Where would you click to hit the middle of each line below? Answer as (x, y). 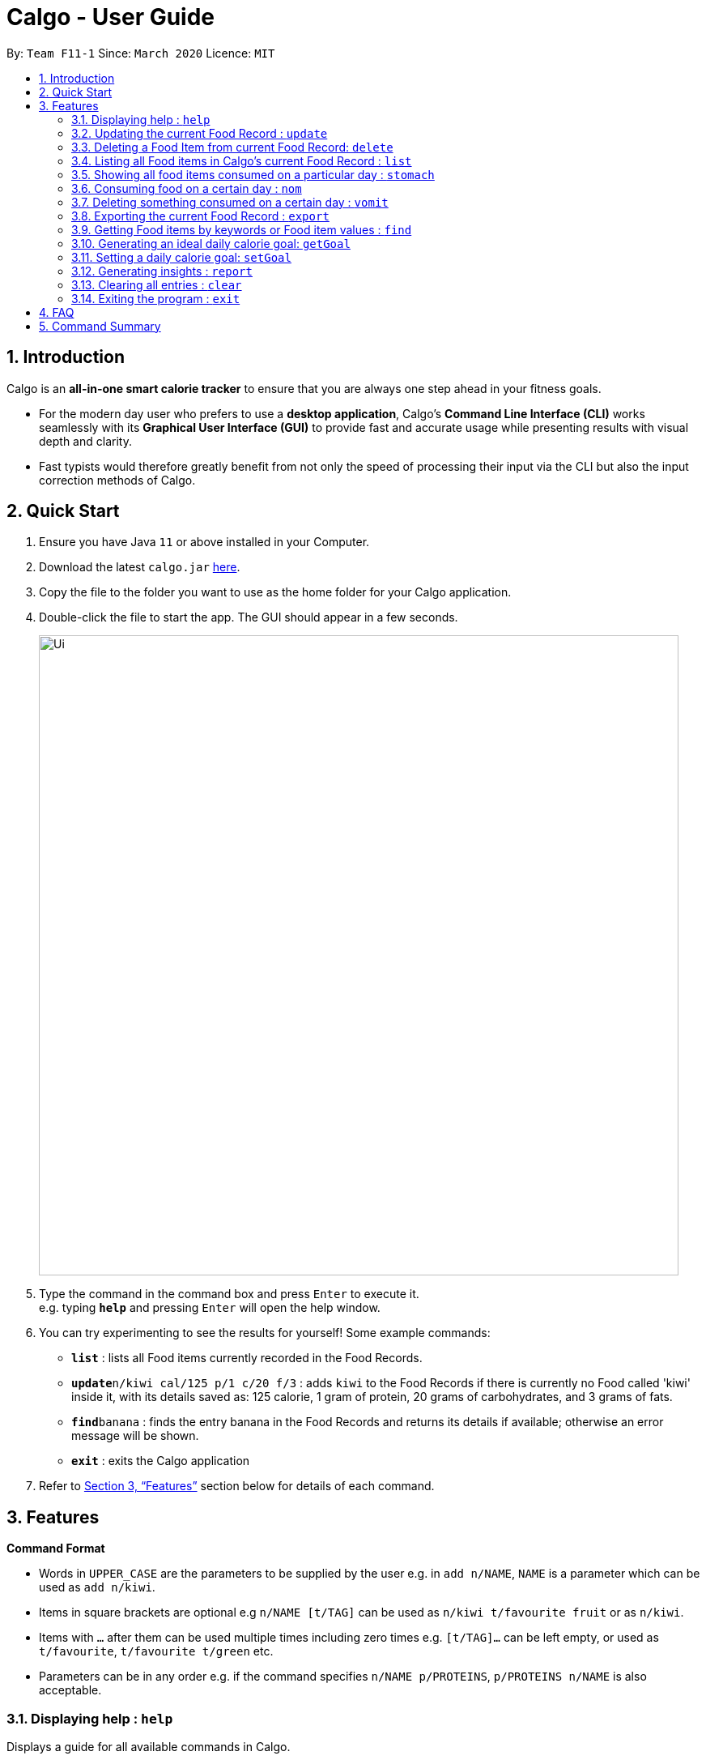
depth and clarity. (85, 441)
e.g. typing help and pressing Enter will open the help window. (210, 1308)
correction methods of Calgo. (117, 480)
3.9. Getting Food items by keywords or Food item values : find (242, 229)
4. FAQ (57, 312)
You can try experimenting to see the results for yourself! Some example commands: (265, 1333)
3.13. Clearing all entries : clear (157, 284)
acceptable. (70, 1690)
